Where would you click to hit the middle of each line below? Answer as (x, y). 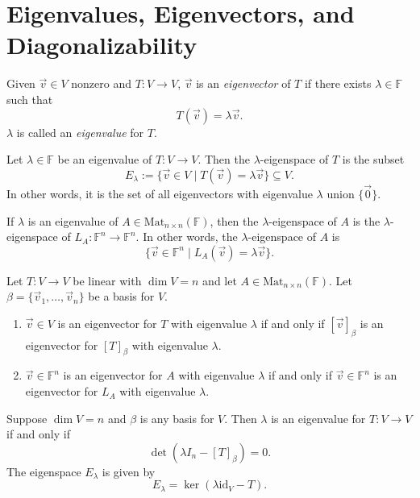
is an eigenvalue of (73, 220)
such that (30, 99)
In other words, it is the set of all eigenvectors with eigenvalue (160, 193)
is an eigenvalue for (318, 418)
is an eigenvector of (243, 83)
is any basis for (177, 418)
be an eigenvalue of (105, 159)
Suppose (27, 418)
